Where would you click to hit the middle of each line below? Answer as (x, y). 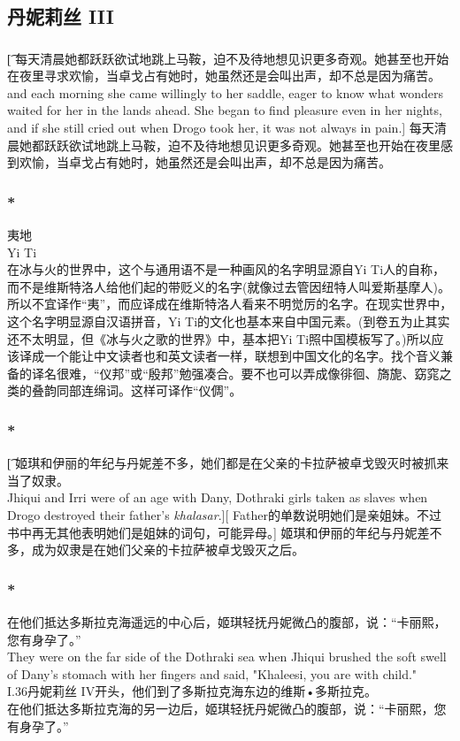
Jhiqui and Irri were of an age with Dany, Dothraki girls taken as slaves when (218, 497)
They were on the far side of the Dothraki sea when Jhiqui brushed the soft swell (227, 657)
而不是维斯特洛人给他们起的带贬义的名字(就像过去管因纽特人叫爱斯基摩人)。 (229, 286)
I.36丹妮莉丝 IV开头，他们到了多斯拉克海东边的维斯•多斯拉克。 (192, 691)
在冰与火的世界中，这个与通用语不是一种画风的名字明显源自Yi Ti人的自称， (226, 269)
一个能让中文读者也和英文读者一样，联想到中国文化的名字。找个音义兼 (248, 356)
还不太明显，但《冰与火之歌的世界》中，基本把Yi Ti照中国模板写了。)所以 (219, 338)
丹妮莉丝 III (61, 16)
